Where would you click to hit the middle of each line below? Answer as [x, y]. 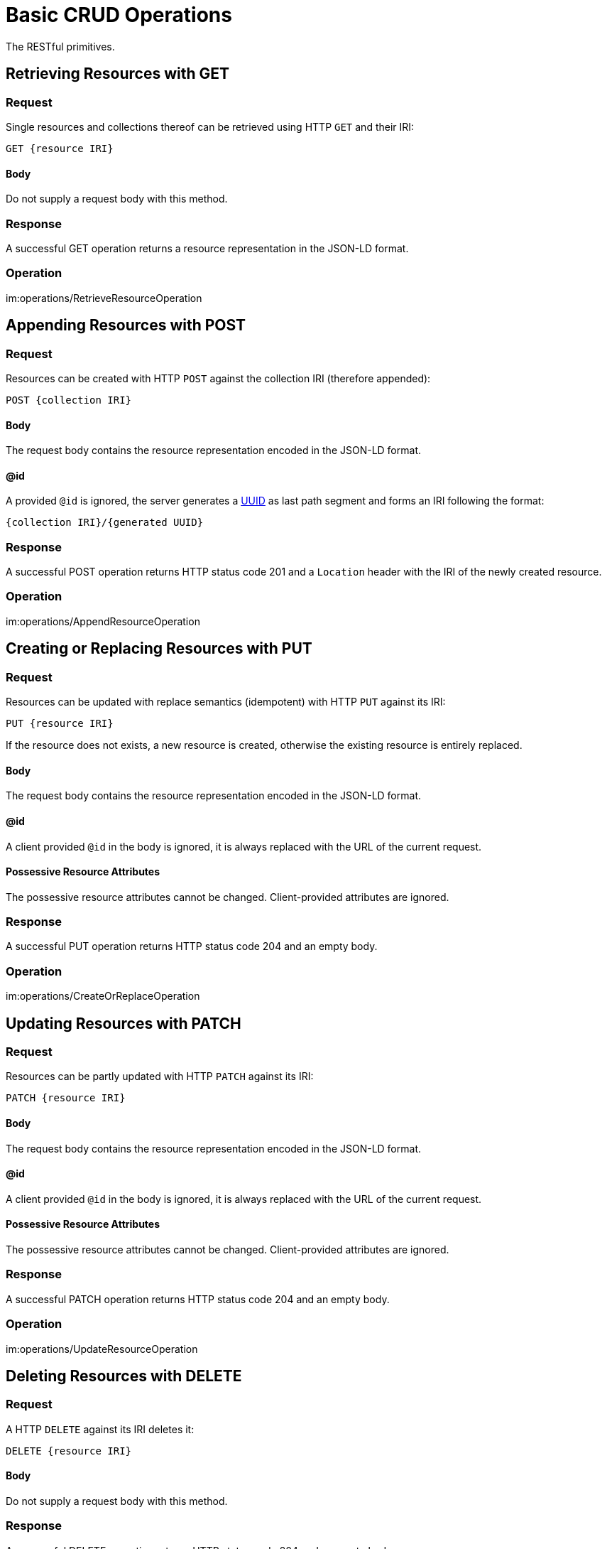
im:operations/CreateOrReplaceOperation [103, 996]
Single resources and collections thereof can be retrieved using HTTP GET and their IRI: [210, 126]
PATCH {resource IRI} [66, 1098]
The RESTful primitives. [60, 46]
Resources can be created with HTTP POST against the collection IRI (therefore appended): [218, 378]
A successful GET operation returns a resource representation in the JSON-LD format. [207, 248]
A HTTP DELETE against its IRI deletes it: [100, 1429]
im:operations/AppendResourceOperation [103, 621]
